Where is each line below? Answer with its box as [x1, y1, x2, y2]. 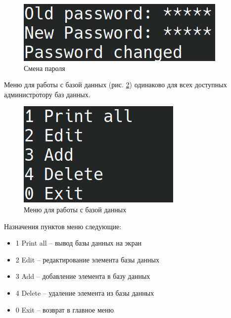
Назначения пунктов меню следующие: [4, 221, 122, 231]
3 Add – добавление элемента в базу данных [15, 271, 150, 281]
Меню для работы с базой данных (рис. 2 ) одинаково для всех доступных [4, 79, 227, 90]
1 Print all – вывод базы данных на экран [15, 238, 142, 248]
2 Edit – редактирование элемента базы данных [15, 254, 159, 264]
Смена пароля [24, 63, 65, 73]
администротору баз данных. [4, 89, 91, 99]
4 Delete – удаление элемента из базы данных [15, 287, 154, 298]
